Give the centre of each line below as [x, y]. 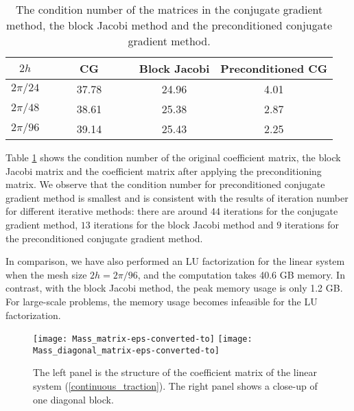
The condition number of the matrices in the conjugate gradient [169, 9]
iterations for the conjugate [281, 211]
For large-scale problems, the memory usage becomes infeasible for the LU [162, 301]
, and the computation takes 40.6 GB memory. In [241, 274]
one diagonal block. [73, 399]
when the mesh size [46, 274]
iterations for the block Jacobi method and [184, 224]
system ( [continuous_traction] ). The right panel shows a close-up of [175, 386]
